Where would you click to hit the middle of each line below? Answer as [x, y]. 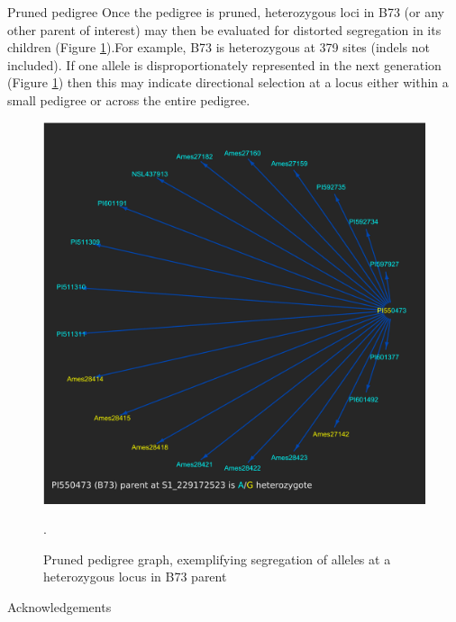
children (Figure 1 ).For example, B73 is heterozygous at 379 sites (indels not [219, 47]
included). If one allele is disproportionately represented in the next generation [224, 64]
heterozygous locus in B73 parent [135, 577]
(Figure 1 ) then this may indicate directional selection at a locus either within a [228, 82]
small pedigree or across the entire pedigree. [129, 99]
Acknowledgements [59, 606]
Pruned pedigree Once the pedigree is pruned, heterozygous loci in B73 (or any [226, 12]
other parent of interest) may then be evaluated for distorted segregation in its [224, 29]
